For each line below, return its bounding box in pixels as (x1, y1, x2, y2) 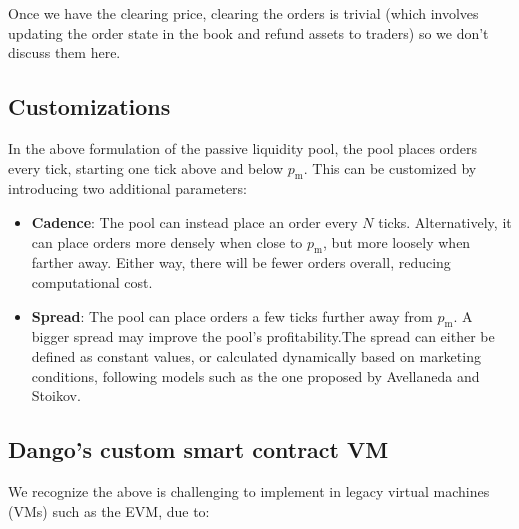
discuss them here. (8, 42, 121, 63)
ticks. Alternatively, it (378, 211, 512, 232)
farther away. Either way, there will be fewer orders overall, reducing (31, 252, 451, 273)
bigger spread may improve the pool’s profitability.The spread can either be (31, 326, 495, 347)
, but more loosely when (323, 231, 471, 252)
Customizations (8, 91, 171, 122)
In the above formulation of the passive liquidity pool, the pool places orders (8, 137, 478, 158)
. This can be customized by (303, 157, 477, 178)
